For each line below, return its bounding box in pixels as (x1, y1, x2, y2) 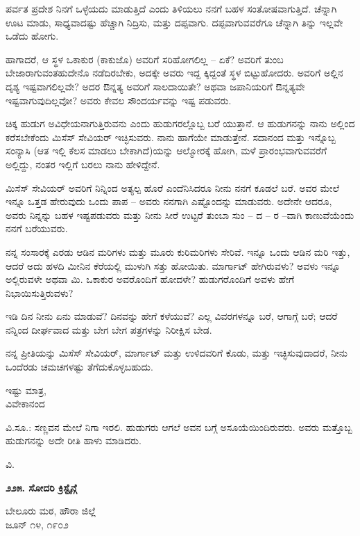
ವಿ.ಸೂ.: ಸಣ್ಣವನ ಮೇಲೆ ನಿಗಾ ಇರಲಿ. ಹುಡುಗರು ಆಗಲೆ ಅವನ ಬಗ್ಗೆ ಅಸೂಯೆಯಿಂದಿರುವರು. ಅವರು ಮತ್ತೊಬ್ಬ (6, 419, 352, 434)
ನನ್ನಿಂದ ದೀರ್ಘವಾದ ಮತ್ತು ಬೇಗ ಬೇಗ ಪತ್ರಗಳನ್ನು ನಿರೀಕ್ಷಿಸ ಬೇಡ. (6, 322, 212, 336)
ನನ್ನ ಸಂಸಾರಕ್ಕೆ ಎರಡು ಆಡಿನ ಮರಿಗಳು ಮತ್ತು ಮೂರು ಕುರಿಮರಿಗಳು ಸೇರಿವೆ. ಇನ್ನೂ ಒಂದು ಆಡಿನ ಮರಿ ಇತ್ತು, (6, 244, 350, 259)
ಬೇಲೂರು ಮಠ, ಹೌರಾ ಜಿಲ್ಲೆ (6, 503, 96, 518)
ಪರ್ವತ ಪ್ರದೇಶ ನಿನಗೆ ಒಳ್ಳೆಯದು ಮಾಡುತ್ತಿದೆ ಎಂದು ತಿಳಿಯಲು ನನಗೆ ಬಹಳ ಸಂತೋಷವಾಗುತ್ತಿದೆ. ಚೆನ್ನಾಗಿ (6, 1, 337, 15)
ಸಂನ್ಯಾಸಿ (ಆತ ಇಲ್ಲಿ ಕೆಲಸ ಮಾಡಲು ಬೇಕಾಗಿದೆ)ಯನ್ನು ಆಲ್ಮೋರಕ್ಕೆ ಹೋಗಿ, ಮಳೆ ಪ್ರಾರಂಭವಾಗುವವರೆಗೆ (6, 143, 327, 158)
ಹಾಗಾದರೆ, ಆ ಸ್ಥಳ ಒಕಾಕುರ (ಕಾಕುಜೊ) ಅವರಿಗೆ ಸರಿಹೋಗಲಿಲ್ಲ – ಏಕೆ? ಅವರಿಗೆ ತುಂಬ (6, 51, 284, 66)
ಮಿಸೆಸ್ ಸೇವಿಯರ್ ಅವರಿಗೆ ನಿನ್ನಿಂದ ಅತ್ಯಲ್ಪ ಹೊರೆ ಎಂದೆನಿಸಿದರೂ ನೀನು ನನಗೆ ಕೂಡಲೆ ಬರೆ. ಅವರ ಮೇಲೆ (6, 180, 340, 195)
